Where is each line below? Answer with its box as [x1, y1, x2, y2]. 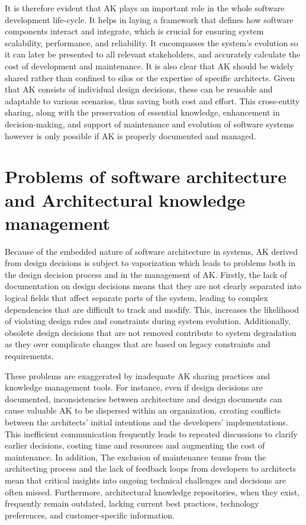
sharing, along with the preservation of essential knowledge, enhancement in [5, 106, 280, 119]
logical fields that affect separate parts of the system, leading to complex [5, 292, 268, 303]
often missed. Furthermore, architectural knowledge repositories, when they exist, [5, 485, 300, 498]
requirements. [5, 349, 54, 361]
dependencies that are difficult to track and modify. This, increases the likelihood [5, 303, 299, 315]
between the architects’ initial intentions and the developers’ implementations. [5, 415, 288, 428]
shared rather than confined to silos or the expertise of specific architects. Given [5, 71, 295, 84]
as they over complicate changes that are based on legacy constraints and [5, 338, 270, 350]
